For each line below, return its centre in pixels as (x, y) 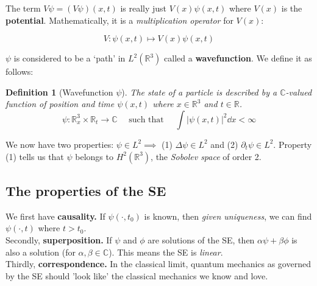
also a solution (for (41, 252)
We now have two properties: (60, 144)
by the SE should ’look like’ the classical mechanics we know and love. (137, 275)
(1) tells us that (35, 156)
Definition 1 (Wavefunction (59, 92)
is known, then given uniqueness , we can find (228, 216)
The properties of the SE (86, 190)
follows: (20, 71)
